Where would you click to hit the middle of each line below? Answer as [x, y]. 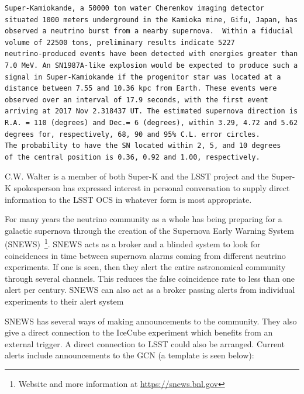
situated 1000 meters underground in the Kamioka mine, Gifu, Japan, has [151, 20]
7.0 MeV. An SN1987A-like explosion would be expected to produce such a [151, 65]
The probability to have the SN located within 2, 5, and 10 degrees [143, 146]
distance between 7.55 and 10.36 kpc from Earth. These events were [141, 89]
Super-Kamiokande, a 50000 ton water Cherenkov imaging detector [134, 8]
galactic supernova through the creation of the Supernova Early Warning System [149, 230]
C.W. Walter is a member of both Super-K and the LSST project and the [137, 176]
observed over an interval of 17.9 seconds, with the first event [137, 100]
